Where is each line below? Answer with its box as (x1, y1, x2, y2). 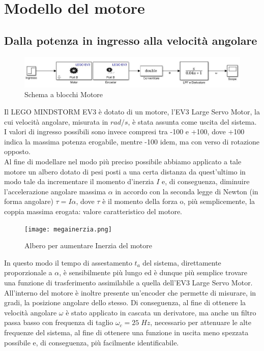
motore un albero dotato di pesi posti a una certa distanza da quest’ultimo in (4, 166, 246, 177)
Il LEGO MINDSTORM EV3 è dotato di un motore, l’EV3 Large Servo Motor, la (4, 106, 260, 116)
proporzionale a (4, 267, 52, 278)
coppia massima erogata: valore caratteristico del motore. (4, 206, 182, 216)
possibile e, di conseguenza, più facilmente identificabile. (4, 337, 179, 347)
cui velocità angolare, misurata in (4, 116, 108, 127)
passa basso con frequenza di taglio (4, 317, 113, 328)
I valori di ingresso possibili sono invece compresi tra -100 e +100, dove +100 (4, 126, 245, 137)
